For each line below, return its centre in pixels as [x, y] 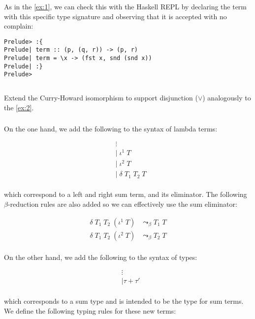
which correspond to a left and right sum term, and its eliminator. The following [126, 194]
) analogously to [227, 98]
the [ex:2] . [19, 108]
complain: [19, 26]
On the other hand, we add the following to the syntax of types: [101, 257]
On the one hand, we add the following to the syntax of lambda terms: [111, 128]
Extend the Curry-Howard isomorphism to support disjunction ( [101, 98]
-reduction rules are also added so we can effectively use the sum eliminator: [122, 204]
